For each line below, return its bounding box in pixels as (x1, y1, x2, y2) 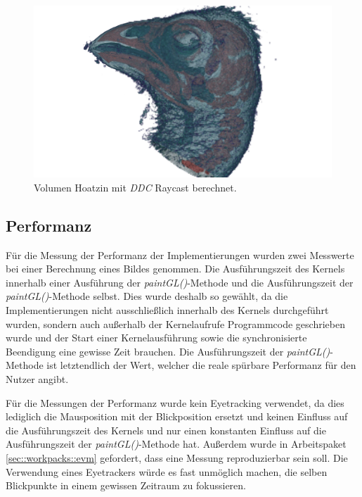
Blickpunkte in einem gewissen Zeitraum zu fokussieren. (6, 478, 247, 493)
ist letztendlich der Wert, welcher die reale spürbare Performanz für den (46, 358, 356, 372)
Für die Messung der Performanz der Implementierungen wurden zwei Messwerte (6, 247, 354, 262)
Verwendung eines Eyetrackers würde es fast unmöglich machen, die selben (6, 464, 328, 479)
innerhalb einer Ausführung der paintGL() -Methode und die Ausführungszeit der (6, 275, 354, 289)
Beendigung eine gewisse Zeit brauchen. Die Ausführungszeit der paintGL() (6, 344, 330, 358)
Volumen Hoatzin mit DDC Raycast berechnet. (34, 180, 237, 194)
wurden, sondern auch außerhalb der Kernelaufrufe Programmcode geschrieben (6, 316, 345, 331)
